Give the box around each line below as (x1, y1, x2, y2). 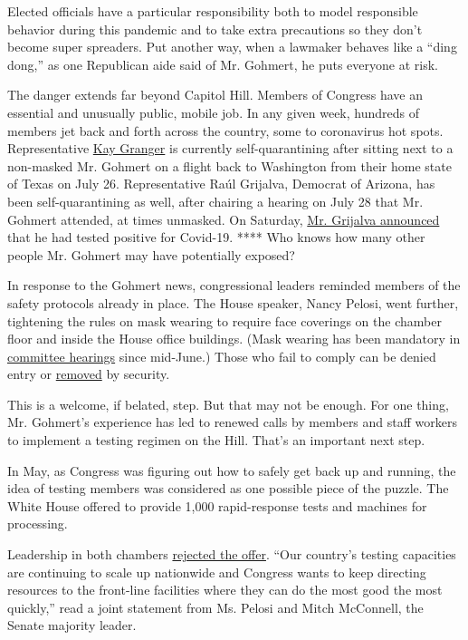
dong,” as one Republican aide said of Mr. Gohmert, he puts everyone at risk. (7, 54, 438, 73)
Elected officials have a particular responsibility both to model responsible (7, 2, 418, 20)
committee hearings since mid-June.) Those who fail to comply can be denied (7, 346, 436, 365)
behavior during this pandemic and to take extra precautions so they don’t (7, 19, 423, 38)
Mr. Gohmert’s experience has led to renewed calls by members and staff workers (7, 412, 457, 432)
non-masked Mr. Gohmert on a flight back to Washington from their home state (7, 156, 452, 175)
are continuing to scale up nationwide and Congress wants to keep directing (7, 562, 426, 581)
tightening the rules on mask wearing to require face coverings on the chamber (7, 311, 442, 330)
